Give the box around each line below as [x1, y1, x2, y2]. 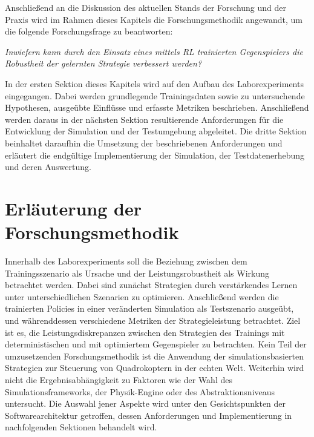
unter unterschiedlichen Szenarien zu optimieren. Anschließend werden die [5, 290, 279, 303]
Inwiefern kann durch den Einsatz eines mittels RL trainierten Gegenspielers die [5, 45, 303, 57]
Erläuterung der [5, 195, 142, 220]
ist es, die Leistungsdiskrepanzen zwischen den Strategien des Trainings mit [5, 326, 285, 338]
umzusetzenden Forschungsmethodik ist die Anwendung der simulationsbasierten [5, 349, 304, 362]
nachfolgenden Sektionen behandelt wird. [5, 421, 157, 433]
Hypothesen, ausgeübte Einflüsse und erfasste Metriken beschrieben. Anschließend [5, 101, 309, 114]
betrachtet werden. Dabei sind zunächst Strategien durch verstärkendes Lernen [5, 278, 298, 291]
